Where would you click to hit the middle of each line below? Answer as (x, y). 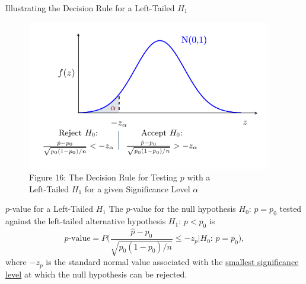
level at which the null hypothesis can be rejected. (96, 274)
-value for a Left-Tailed (52, 209)
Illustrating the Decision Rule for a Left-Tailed (90, 8)
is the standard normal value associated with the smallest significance (172, 262)
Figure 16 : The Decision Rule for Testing (103, 177)
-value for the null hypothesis (183, 209)
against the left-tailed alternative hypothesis (86, 221)
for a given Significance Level (137, 188)
